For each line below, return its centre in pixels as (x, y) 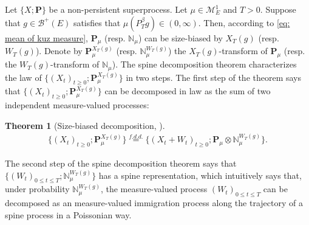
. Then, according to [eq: (244, 22)
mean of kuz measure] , (47, 37)
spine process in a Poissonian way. (68, 214)
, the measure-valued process (154, 189)
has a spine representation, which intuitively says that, (200, 175)
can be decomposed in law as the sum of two (188, 91)
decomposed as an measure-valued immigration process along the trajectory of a (154, 203)
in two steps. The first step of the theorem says (214, 77)
